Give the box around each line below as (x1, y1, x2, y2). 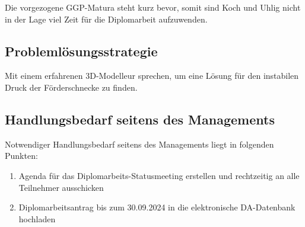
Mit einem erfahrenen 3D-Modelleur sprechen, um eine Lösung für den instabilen (5, 69, 299, 82)
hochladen (18, 212, 56, 225)
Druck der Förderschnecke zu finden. (5, 81, 138, 93)
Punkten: (5, 149, 38, 162)
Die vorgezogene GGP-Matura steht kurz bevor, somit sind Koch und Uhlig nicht (5, 1, 301, 13)
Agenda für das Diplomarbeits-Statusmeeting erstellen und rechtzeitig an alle (18, 169, 300, 181)
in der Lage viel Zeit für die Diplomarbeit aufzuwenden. (5, 12, 208, 25)
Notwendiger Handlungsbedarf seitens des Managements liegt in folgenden (5, 138, 274, 150)
